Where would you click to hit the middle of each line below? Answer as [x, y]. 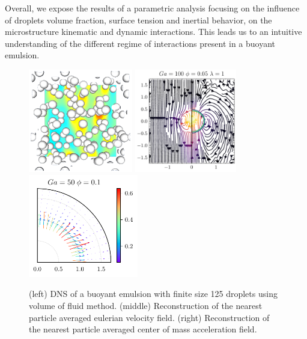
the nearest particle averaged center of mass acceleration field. [143, 329]
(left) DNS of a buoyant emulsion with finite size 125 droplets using [153, 294]
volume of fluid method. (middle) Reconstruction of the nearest [146, 305]
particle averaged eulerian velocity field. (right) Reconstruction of [149, 317]
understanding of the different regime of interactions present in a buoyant [140, 43]
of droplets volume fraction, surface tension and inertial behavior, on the [138, 20]
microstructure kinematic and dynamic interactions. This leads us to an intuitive [153, 32]
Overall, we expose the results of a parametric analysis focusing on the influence [152, 8]
